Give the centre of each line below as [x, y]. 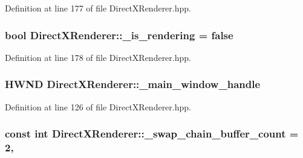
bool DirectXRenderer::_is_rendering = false [119, 35]
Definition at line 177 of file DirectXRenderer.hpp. [98, 8]
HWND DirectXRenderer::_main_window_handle [133, 84]
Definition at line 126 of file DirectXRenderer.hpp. [98, 106]
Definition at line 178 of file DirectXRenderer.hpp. [98, 57]
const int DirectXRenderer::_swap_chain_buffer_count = [152, 134]
